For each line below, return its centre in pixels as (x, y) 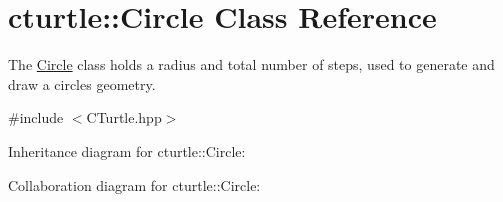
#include (36, 117)
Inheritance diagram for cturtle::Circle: (127, 150)
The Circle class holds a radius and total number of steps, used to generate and (251, 64)
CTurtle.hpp (124, 117)
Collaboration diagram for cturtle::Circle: (134, 184)
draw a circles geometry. (82, 83)
